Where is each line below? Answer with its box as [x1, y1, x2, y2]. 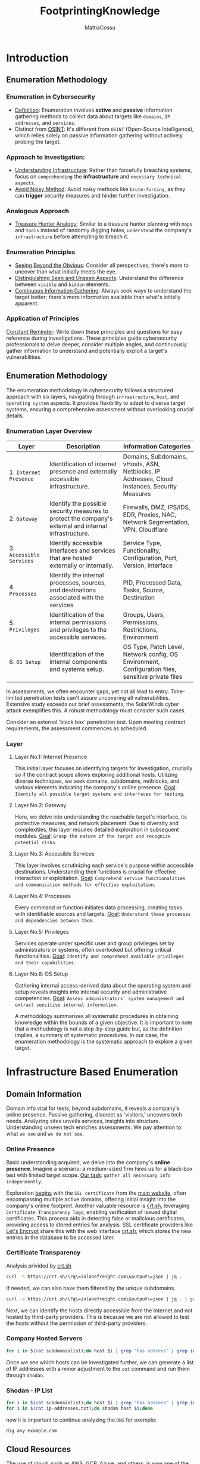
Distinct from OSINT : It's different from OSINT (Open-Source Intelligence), [14, 125, 194, 133]
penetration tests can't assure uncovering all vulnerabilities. [23, 694, 170, 701]
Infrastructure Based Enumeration [6, 1065, 179, 1079]
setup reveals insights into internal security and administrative [14, 988, 167, 995]
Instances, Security [123, 482, 177, 490]
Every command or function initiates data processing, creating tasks [14, 904, 183, 911]
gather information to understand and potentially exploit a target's [6, 347, 168, 354]
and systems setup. [49, 665, 104, 673]
